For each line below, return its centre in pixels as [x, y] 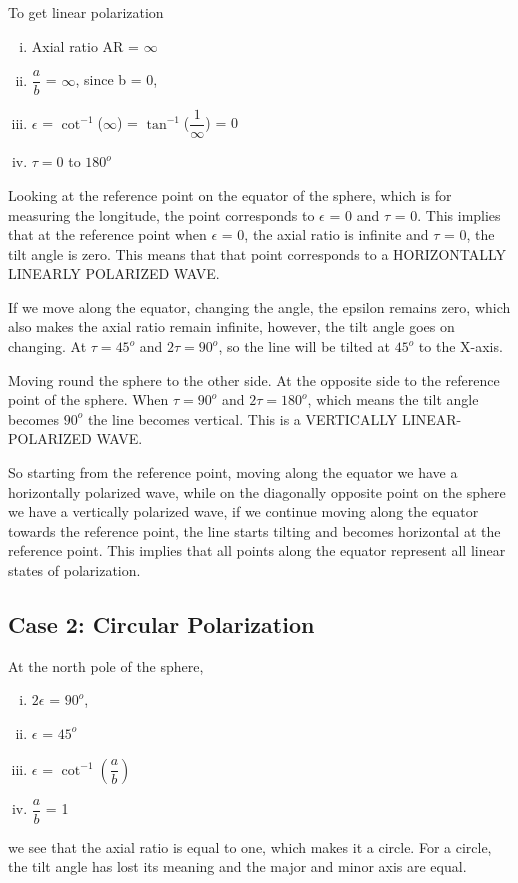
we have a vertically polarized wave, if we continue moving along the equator [243, 511]
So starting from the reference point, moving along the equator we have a [233, 472]
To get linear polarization [86, 12]
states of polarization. [74, 570]
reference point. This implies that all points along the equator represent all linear [257, 550]
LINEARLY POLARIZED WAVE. [114, 273]
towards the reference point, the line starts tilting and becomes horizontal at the [254, 530]
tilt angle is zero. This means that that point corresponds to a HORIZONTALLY [257, 253]
